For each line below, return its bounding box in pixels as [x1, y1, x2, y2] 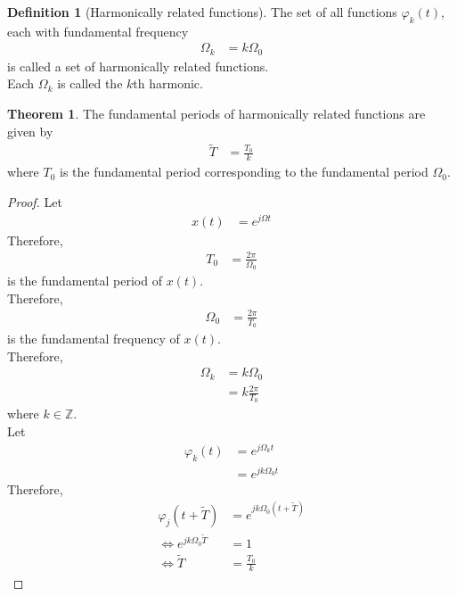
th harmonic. [133, 74, 203, 93]
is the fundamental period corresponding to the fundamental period [60, 162, 428, 181]
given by [7, 121, 53, 140]
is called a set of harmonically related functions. [7, 56, 269, 75]
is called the [57, 74, 123, 93]
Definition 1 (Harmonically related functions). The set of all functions [7, 3, 397, 21]
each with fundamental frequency [7, 21, 189, 40]
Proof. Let [7, 192, 62, 211]
